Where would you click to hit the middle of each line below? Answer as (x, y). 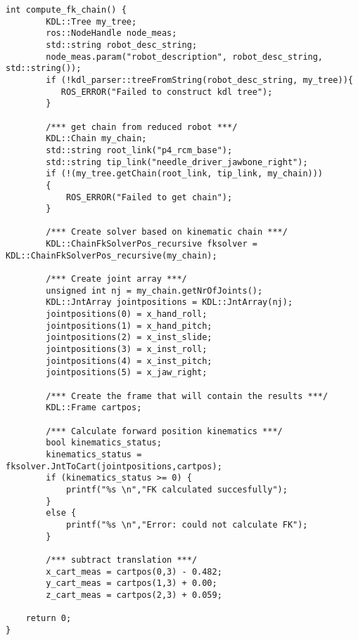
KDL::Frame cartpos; (94, 408)
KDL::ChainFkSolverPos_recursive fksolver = (152, 244)
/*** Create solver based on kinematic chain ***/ (167, 232)
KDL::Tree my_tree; (91, 21)
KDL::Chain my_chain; (96, 139)
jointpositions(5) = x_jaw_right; (127, 373)
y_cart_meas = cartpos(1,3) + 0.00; (132, 583)
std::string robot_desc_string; (122, 45)
